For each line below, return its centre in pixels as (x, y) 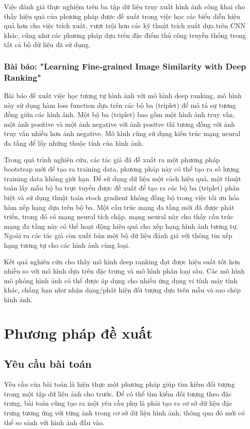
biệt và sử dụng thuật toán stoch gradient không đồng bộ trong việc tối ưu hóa (122, 197)
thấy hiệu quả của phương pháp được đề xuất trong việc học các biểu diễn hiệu (122, 16)
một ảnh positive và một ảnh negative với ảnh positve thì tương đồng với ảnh (119, 124)
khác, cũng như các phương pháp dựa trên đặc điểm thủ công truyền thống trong (125, 35)
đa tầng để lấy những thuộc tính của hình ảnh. (74, 143)
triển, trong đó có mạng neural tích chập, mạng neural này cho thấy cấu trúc (119, 216)
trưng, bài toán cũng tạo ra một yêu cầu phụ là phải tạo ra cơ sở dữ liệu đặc (118, 403)
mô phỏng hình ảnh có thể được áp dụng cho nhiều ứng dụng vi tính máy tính (121, 280)
